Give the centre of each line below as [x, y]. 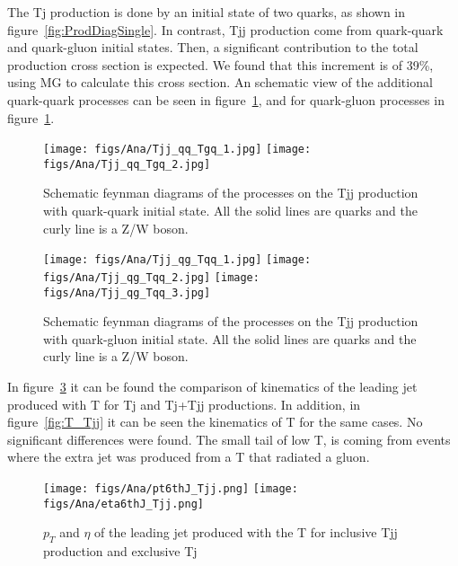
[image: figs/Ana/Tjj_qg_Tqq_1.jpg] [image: [177, 260]
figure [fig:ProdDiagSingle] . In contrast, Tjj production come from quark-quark [225, 29]
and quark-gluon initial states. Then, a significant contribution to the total [213, 47]
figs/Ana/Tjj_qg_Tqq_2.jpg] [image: [151, 277]
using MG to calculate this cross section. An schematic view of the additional [220, 82]
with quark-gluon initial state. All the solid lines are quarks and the [230, 338]
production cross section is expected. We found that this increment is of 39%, [220, 64]
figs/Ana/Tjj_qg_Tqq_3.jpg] [127, 292]
